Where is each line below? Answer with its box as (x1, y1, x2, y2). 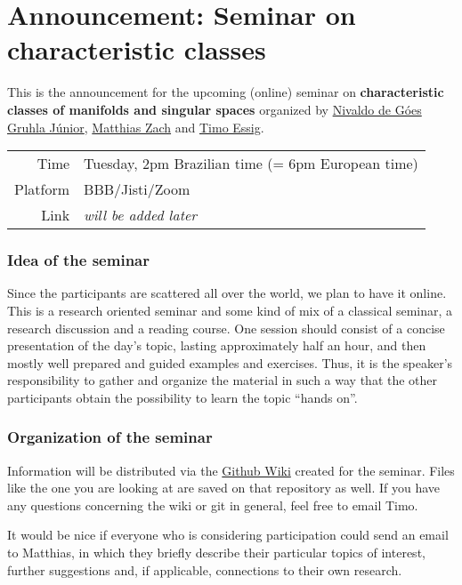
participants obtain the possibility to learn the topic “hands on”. (7, 388, 358, 406)
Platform (14, 179, 70, 200)
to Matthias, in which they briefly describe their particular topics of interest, (7, 543, 426, 562)
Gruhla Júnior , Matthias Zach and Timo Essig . (7, 117, 264, 136)
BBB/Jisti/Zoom (84, 179, 190, 200)
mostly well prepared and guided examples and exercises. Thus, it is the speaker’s (7, 353, 453, 372)
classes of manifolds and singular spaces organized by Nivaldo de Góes (7, 100, 422, 118)
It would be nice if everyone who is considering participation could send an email (7, 525, 449, 544)
